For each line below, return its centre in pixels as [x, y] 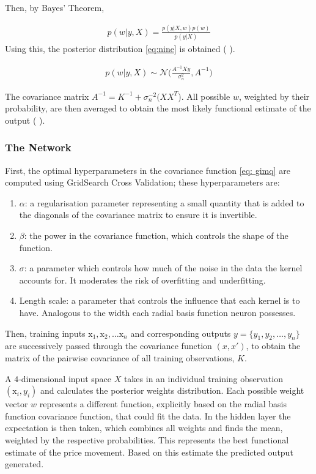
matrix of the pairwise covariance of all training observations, [120, 357]
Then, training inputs [45, 333]
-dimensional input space [65, 378]
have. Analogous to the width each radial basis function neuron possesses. [157, 312]
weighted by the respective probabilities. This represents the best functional [147, 439]
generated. [24, 464]
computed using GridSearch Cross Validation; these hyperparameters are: [142, 182]
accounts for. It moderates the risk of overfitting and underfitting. [142, 280]
